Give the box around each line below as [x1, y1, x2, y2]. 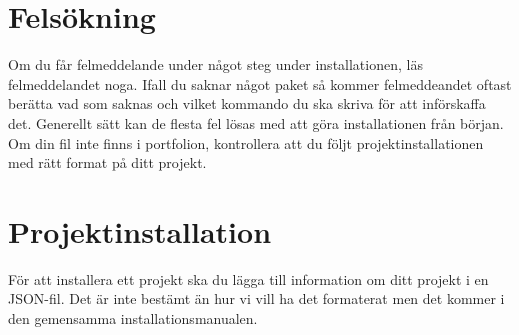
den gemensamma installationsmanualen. [8, 308, 258, 328]
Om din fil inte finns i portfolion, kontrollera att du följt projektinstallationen [8, 132, 484, 153]
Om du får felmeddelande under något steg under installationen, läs [8, 54, 423, 75]
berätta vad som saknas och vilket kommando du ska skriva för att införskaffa [8, 93, 486, 114]
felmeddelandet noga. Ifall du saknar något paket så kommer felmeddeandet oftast [8, 73, 512, 94]
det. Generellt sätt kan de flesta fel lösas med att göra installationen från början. [8, 112, 504, 133]
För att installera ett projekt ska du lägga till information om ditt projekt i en [8, 268, 489, 289]
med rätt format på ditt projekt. [8, 152, 207, 173]
